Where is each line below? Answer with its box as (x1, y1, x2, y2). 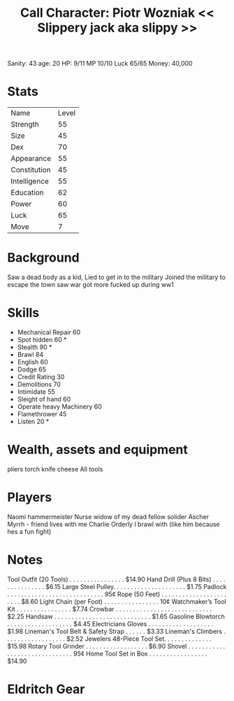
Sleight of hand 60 (17, 395, 71, 403)
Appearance (10, 154, 52, 164)
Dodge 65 (17, 365, 47, 374)
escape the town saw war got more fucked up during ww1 (7, 281, 175, 289)
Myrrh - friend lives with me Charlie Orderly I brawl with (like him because (7, 520, 220, 528)
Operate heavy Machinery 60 (17, 402, 103, 411)
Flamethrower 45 (17, 410, 67, 418)
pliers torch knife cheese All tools (7, 465, 103, 473)
